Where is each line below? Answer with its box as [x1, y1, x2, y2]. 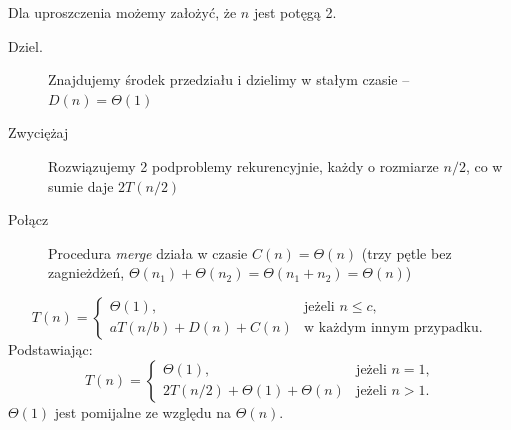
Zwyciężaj [8, 122, 69, 143]
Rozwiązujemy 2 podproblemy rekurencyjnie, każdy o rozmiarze [48, 155, 439, 176]
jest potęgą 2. [253, 2, 337, 22]
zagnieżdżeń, [48, 262, 125, 283]
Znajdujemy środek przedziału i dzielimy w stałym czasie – [48, 69, 410, 90]
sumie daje [48, 175, 114, 196]
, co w [465, 155, 503, 176]
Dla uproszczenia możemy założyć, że [8, 2, 237, 22]
